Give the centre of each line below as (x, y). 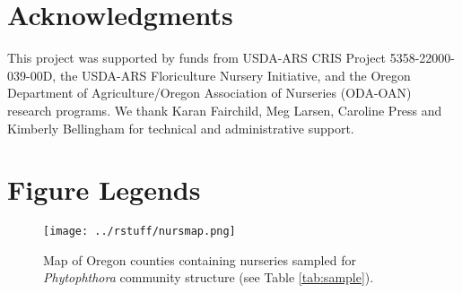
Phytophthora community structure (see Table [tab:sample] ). (209, 277)
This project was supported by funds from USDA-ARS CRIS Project (197, 58)
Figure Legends (104, 190)
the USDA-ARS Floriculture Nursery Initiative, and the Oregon (235, 75)
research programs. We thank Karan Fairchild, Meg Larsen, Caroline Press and (225, 110)
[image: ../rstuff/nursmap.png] (139, 232)
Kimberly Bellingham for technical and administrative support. (181, 128)
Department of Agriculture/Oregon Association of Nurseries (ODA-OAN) (209, 93)
